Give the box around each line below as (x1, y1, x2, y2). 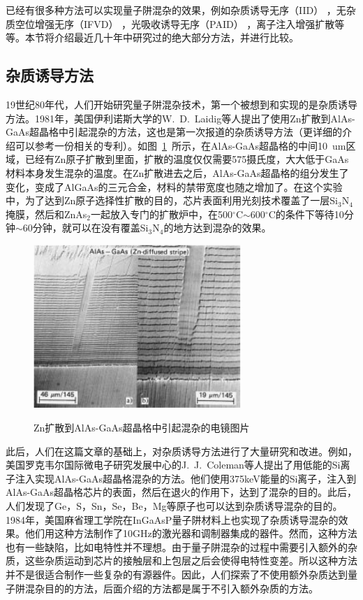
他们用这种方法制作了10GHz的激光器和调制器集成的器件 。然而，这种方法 (24, 526, 357, 541)
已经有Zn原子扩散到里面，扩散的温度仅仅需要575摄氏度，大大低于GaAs (24, 152, 349, 166)
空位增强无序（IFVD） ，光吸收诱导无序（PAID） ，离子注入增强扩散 (15, 16, 335, 31)
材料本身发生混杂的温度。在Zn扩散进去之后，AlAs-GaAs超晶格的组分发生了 (6, 165, 349, 180)
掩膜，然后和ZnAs (6, 206, 87, 221)
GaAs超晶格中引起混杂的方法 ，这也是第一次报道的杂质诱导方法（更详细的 (6, 124, 343, 139)
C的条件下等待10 (268, 206, 344, 221)
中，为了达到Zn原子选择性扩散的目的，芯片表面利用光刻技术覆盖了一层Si (6, 193, 339, 208)
